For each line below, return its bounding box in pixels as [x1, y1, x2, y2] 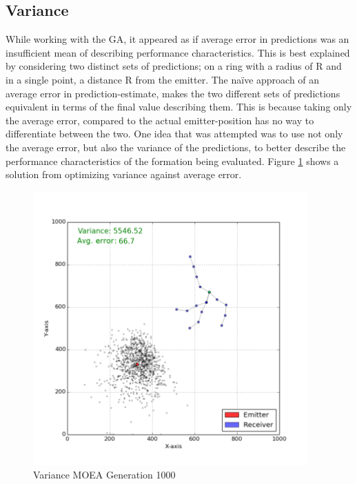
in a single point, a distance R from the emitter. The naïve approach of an [6, 72, 320, 86]
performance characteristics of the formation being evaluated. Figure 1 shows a [6, 153, 339, 168]
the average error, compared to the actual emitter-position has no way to [6, 113, 314, 127]
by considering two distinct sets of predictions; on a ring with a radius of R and [6, 59, 342, 73]
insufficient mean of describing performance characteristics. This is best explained [6, 45, 350, 59]
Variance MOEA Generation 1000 [33, 467, 176, 482]
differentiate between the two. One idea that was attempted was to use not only [6, 126, 343, 141]
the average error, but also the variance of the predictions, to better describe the [6, 139, 346, 154]
